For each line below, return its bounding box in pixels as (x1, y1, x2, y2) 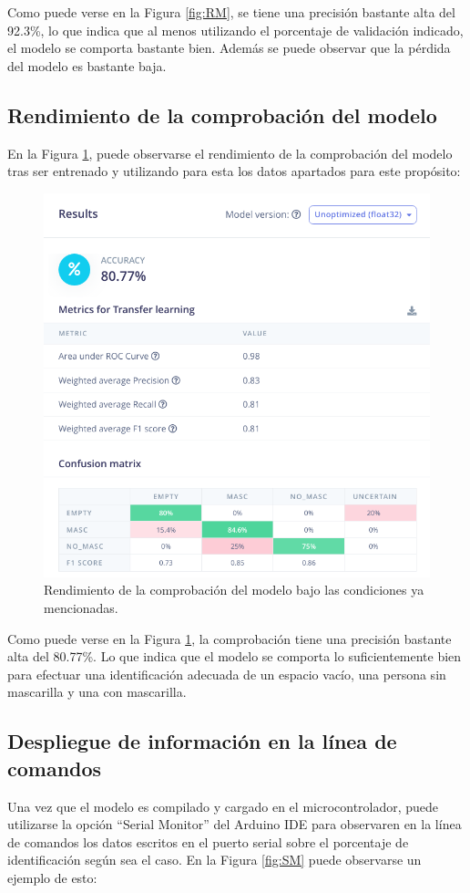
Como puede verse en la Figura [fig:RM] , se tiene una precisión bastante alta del (7, 3, 455, 21)
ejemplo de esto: (7, 867, 97, 887)
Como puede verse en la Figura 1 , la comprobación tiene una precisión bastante (7, 628, 452, 648)
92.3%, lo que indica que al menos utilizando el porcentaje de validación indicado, (7, 20, 464, 39)
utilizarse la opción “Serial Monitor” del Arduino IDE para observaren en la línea (7, 815, 462, 834)
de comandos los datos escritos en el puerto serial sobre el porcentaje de (7, 832, 409, 851)
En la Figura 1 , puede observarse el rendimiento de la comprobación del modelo (7, 143, 453, 162)
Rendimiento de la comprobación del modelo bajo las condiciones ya (44, 580, 424, 599)
